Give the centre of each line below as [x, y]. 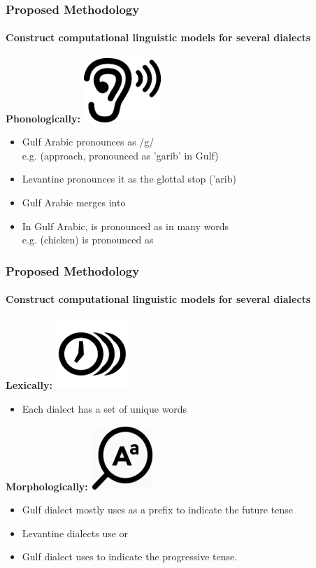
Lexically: [29, 385]
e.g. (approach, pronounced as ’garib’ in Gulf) [120, 155]
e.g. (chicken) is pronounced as [88, 240]
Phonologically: [43, 118]
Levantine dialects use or [75, 533]
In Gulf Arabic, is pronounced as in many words [125, 226]
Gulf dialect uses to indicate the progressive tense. [130, 556]
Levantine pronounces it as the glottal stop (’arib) [129, 179]
